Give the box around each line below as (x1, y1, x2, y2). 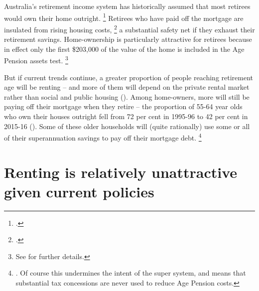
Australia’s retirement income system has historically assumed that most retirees (4, 1, 251, 11)
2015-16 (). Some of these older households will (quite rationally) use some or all (4, 121, 250, 131)
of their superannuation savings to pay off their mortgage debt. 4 (4, 131, 202, 143)
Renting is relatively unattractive (4, 161, 238, 182)
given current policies (4, 181, 154, 201)
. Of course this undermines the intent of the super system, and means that (15, 268, 246, 278)
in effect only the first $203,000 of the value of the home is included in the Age (4, 43, 245, 54)
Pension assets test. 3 (4, 54, 68, 65)
